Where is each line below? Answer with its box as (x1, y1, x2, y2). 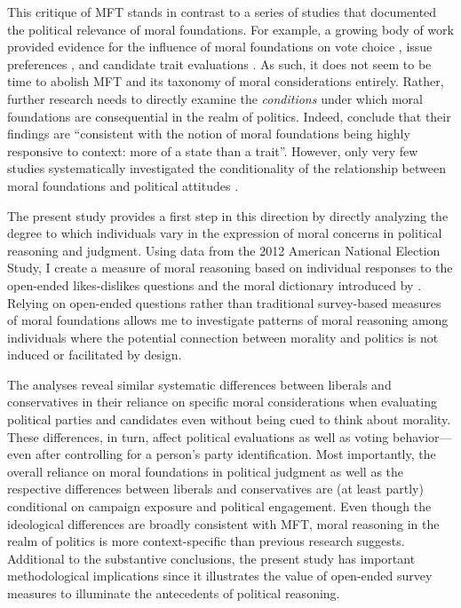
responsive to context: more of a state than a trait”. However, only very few (7, 141, 418, 160)
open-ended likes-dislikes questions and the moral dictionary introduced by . (7, 275, 422, 294)
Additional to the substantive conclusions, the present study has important (7, 549, 416, 567)
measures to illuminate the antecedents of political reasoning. (7, 584, 340, 602)
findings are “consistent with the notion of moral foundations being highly (7, 124, 410, 143)
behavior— (393, 427, 452, 446)
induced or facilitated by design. (7, 345, 182, 364)
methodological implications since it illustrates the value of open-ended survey (7, 566, 433, 585)
